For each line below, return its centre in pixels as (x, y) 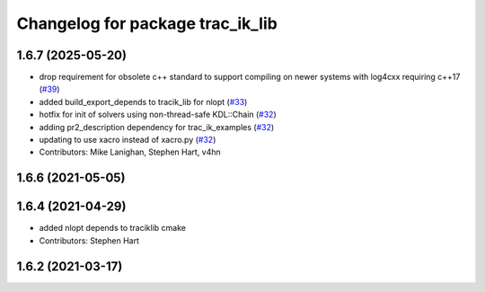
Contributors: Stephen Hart (89, 240)
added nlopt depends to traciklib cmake (112, 228)
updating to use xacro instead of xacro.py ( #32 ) (128, 140)
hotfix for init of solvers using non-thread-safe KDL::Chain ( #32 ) (158, 115)
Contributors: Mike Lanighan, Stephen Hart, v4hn (130, 152)
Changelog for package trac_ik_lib (147, 23)
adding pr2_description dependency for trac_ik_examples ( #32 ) (157, 127)
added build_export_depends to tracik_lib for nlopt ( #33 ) (143, 102)
